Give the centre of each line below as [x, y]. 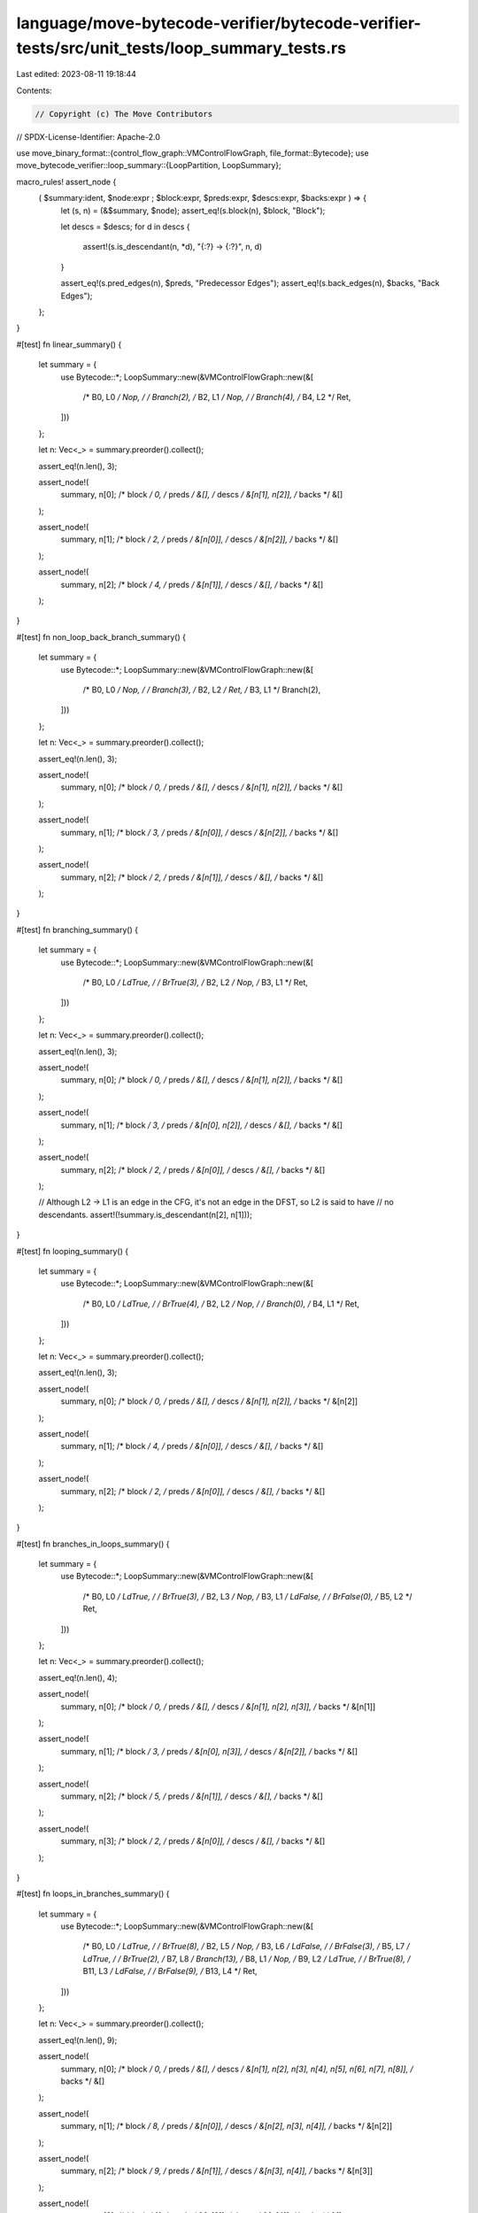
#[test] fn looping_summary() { [72, 1251]
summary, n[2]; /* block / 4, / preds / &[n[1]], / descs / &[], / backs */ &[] [192, 584]
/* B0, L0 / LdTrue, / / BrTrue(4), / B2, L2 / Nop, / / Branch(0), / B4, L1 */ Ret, [221, 1303]
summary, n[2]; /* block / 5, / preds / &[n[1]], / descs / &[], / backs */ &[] [192, 1796]
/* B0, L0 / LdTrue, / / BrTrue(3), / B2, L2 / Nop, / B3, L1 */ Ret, [196, 983]
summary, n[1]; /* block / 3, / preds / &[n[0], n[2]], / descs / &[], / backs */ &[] [202, 1125]
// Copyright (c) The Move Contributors [123, 114]
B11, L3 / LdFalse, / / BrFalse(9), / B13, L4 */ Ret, [170, 1971]
